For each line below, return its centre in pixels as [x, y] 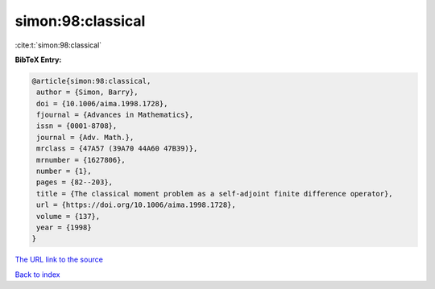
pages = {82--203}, [75, 182]
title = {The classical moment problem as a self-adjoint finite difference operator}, [215, 194]
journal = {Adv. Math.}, [85, 137]
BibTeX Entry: [38, 60]
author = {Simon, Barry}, [87, 92]
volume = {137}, [68, 216]
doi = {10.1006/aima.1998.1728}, [102, 103]
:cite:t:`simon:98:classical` [58, 45]
